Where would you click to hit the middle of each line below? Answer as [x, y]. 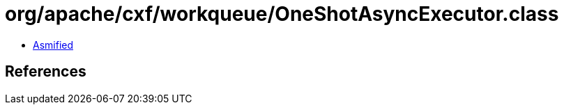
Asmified [53, 45]
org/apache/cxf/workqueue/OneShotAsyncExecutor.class [282, 14]
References [46, 72]
